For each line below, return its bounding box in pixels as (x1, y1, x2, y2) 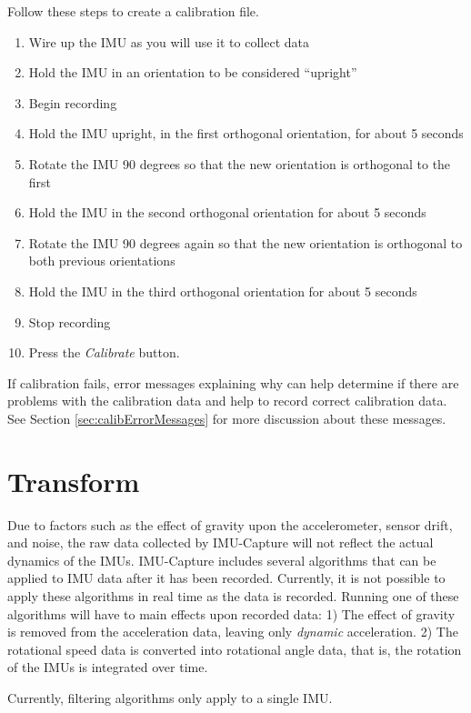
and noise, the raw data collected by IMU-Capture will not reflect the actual (7, 533, 434, 552)
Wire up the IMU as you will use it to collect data (28, 32, 309, 51)
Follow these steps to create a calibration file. (7, 2, 259, 20)
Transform (7, 462, 140, 499)
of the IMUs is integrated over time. (7, 658, 208, 677)
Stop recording (28, 312, 111, 331)
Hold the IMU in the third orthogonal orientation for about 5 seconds (28, 281, 417, 300)
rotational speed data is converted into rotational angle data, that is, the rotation (7, 639, 462, 658)
